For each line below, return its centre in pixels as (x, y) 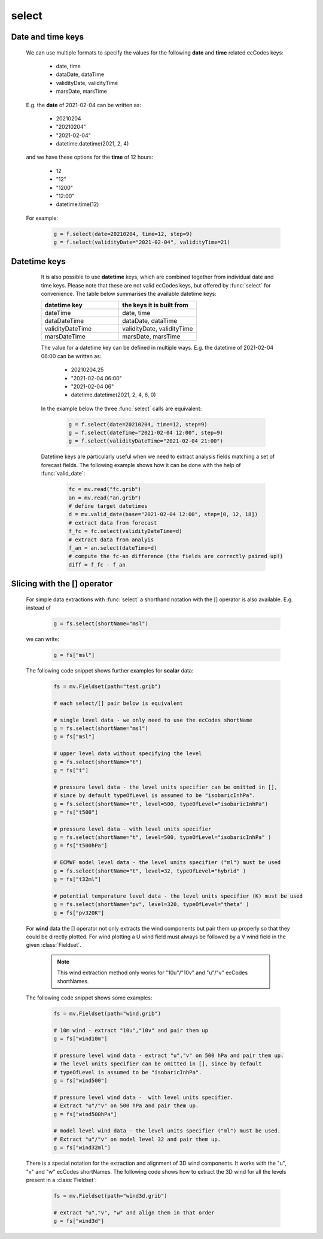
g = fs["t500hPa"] (80, 846)
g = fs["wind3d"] (79, 1221)
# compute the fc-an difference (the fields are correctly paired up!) (176, 556)
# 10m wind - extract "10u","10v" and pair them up (131, 1030)
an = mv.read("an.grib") (105, 498)
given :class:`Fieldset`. (54, 945)
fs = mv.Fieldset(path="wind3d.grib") (110, 1196)
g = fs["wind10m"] (80, 1039)
